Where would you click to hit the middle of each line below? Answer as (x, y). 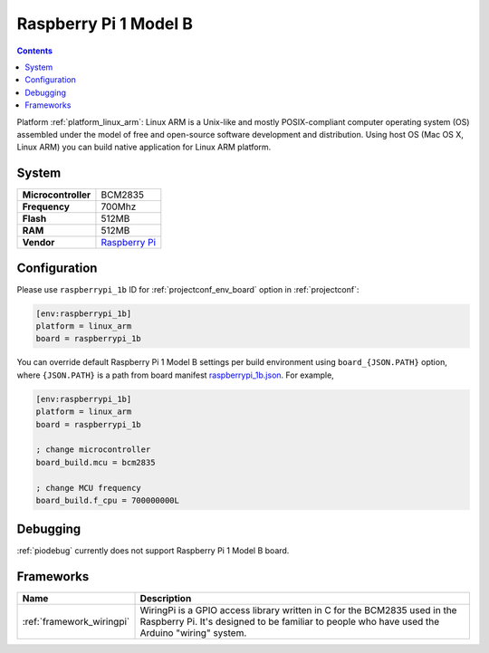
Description (166, 599)
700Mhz (119, 206)
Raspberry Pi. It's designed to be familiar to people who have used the (290, 622)
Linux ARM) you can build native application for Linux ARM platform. (144, 147)
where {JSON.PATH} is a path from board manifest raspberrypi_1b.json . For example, (175, 375)
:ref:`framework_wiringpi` (76, 622)
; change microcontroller (93, 450)
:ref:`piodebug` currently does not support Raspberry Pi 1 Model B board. (153, 551)
